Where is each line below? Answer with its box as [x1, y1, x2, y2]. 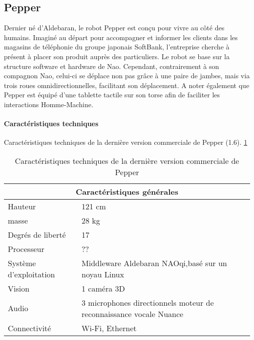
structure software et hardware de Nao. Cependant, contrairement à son [4, 61, 219, 71]
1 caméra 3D [82, 282, 125, 294]
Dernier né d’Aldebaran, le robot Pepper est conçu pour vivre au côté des [4, 23, 225, 33]
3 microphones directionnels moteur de [82, 296, 214, 308]
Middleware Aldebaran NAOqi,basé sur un [82, 257, 227, 269]
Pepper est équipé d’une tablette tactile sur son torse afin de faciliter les [4, 90, 220, 100]
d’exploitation [8, 268, 55, 280]
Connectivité [8, 322, 51, 334]
